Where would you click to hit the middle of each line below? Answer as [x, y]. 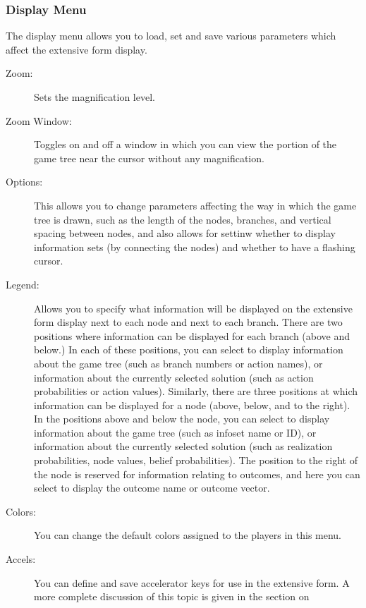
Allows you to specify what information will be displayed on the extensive [193, 308]
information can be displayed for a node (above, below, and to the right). [192, 405]
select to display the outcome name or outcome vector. [152, 488]
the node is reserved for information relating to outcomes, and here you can [197, 474]
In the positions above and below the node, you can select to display [182, 419]
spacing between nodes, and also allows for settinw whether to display [185, 233]
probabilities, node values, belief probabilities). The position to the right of [196, 460]
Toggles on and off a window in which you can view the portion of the [185, 144]
